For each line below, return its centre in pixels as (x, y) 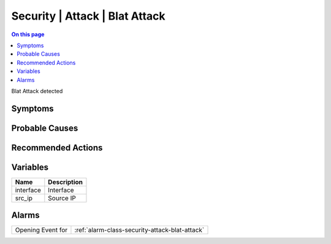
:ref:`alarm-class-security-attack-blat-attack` (139, 230)
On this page (28, 34)
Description (65, 182)
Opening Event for (41, 230)
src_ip (24, 198)
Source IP (62, 198)
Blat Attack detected (37, 91)
